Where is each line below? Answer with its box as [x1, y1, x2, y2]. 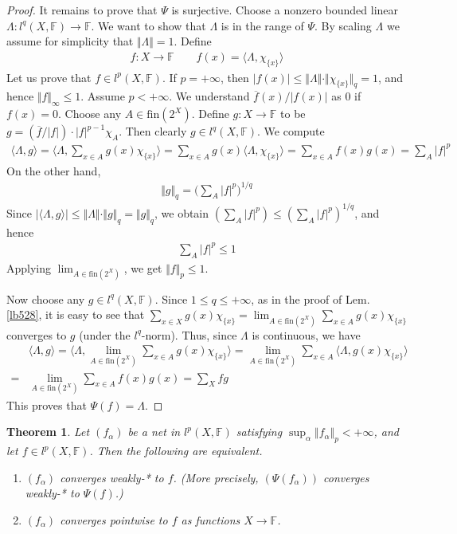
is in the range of [221, 17, 304, 33]
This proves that [6, 396, 87, 413]
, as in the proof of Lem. [251, 290, 370, 307]
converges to [6, 326, 67, 343]
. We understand [169, 88, 250, 104]
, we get [123, 259, 162, 276]
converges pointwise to [60, 511, 168, 528]
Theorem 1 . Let [6, 423, 90, 440]
